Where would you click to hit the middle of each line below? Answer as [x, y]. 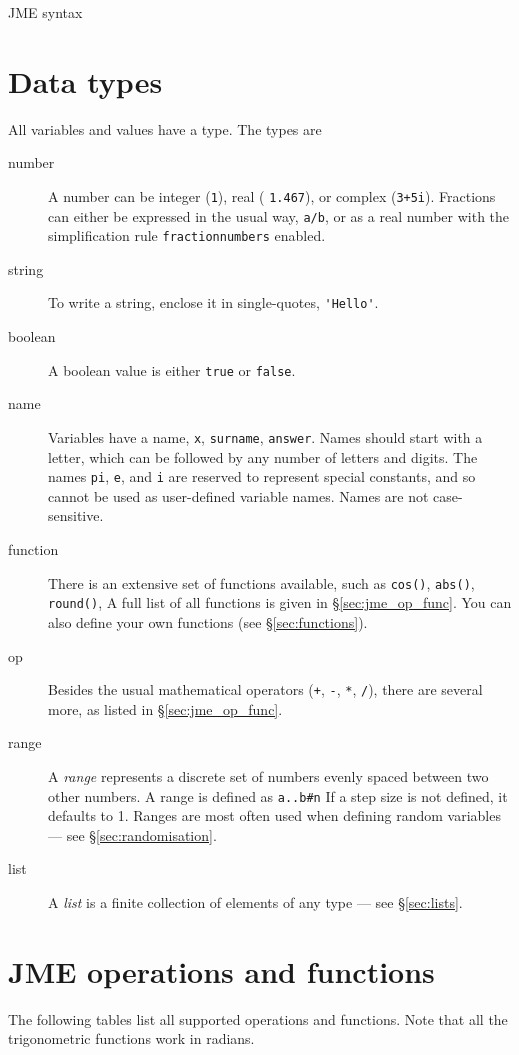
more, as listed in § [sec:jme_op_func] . [165, 708]
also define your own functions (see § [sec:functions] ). [208, 621]
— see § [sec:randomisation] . [132, 834]
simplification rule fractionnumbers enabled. [187, 235]
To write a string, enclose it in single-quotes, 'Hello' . [213, 302]
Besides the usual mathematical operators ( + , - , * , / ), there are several [265, 689]
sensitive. [76, 515]
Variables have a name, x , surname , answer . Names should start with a [265, 436]
